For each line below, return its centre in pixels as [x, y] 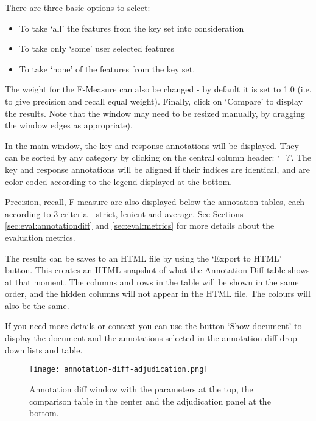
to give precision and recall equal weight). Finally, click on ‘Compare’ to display [154, 101]
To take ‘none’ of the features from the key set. [107, 68]
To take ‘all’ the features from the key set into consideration [132, 28]
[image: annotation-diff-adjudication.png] [119, 370]
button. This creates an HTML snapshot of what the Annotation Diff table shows [157, 270]
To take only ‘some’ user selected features [97, 48]
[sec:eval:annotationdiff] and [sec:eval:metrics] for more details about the [140, 225]
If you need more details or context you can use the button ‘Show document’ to [153, 326]
